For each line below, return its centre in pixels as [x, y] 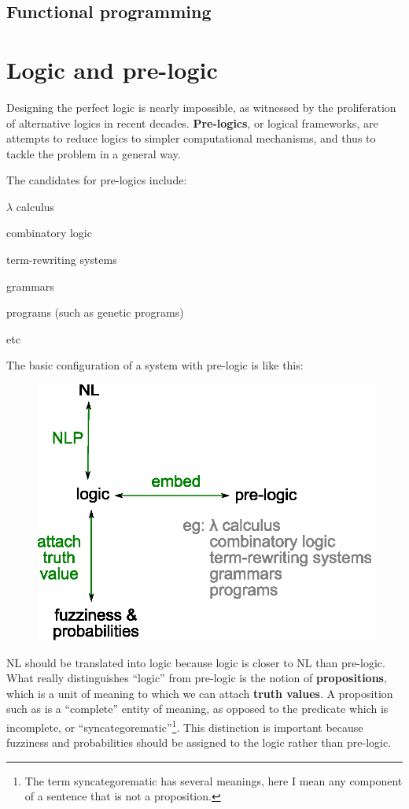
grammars [30, 286]
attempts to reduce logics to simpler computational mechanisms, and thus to [191, 138]
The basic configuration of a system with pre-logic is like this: [155, 365]
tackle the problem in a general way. [94, 153]
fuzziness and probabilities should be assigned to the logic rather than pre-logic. [199, 742]
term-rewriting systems [62, 260]
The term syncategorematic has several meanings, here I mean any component [214, 780]
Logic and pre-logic [112, 69]
